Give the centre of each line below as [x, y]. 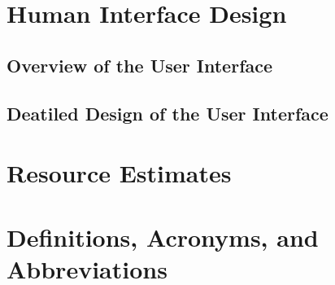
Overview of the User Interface [140, 65]
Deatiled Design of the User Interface [167, 113]
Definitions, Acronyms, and [163, 237]
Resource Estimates [119, 173]
